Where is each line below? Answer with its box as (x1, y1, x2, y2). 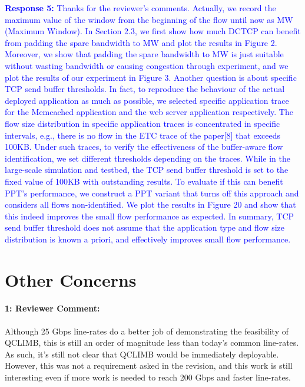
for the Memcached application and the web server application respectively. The (5, 106, 293, 118)
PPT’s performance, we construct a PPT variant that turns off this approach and (5, 186, 299, 199)
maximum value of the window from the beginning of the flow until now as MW (5, 13, 293, 25)
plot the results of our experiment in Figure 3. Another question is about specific (5, 71, 297, 83)
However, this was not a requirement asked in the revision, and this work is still (5, 359, 293, 372)
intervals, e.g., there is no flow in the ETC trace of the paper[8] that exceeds (5, 129, 280, 141)
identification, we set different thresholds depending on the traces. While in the (5, 152, 290, 164)
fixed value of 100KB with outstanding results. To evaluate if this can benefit (5, 175, 283, 187)
